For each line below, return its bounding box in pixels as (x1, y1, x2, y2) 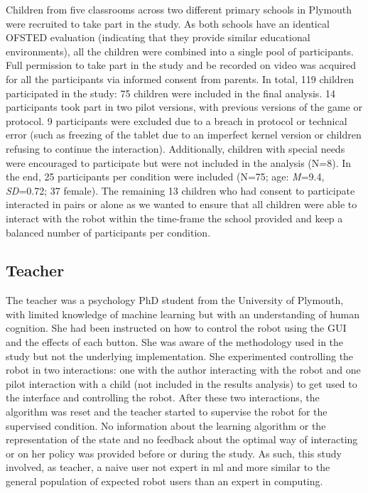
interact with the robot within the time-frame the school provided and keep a (6, 210, 343, 225)
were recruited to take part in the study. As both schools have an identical (6, 16, 330, 31)
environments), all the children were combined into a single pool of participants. (6, 43, 355, 58)
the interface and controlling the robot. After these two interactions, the (6, 390, 320, 405)
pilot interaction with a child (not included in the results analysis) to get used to (6, 376, 357, 391)
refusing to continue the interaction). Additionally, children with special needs (6, 141, 345, 156)
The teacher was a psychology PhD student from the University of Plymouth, (6, 293, 344, 308)
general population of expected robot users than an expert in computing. (6, 474, 323, 489)
